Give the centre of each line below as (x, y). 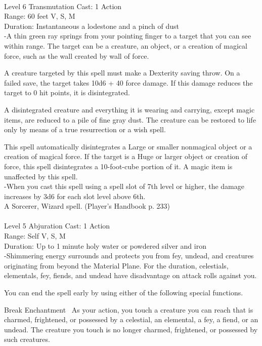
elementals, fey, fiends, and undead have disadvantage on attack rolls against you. (130, 275)
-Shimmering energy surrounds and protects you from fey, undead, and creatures (129, 256)
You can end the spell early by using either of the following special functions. (124, 293)
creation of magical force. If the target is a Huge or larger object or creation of (126, 156)
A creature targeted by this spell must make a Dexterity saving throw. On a (122, 73)
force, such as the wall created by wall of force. (77, 55)
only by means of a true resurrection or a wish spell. (85, 129)
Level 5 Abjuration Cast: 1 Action (57, 226)
